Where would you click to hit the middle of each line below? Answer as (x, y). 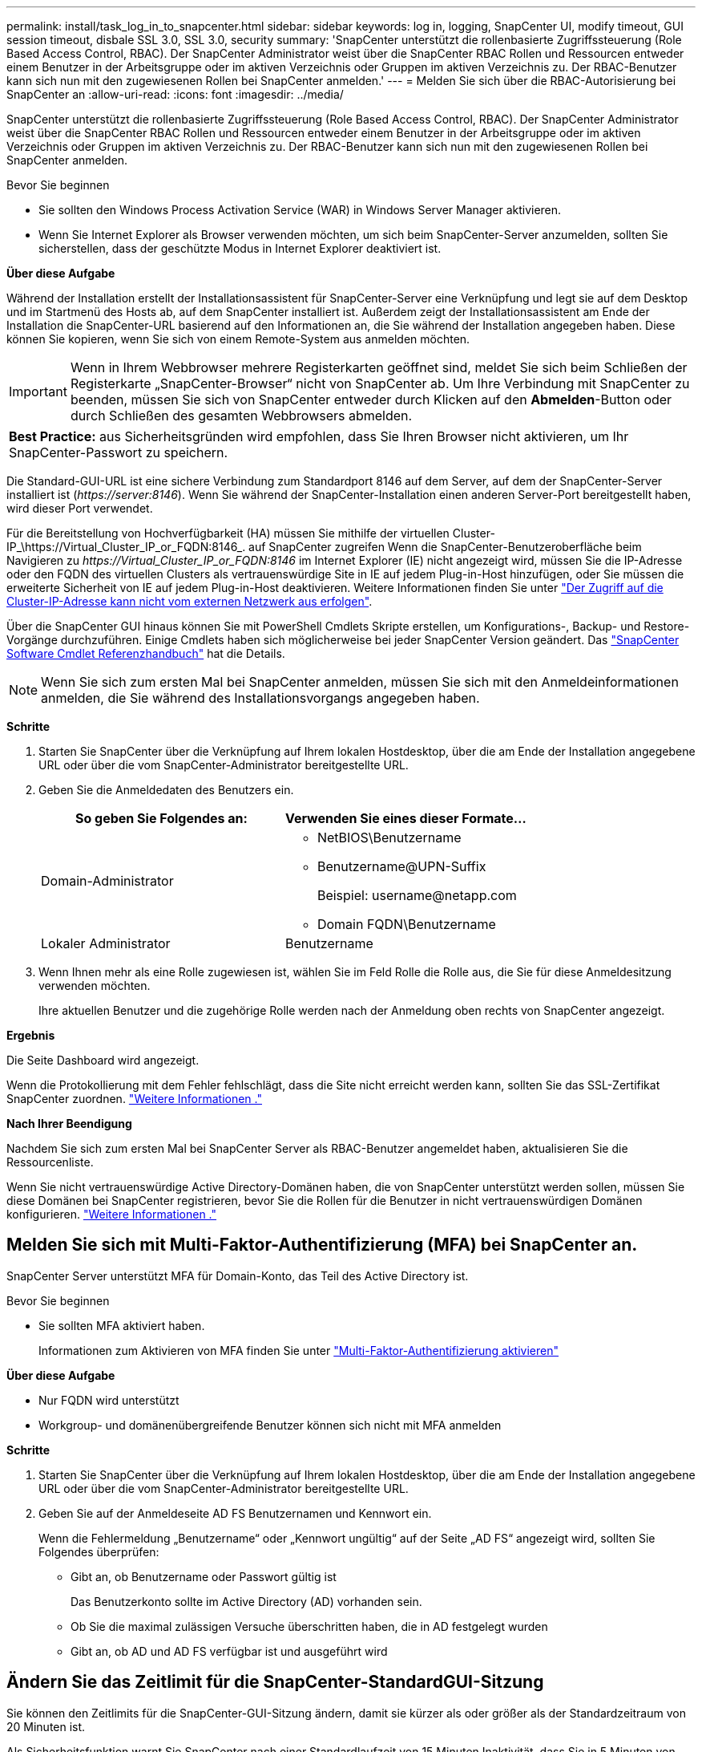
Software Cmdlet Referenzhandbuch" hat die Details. (146, 653)
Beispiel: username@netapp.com (417, 895)
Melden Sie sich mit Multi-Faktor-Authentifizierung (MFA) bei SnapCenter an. (322, 1245)
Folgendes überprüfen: (99, 1551)
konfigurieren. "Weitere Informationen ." (112, 1214)
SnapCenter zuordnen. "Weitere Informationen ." (134, 1099)
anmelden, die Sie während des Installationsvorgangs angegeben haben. (260, 698)
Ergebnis (31, 1035)
